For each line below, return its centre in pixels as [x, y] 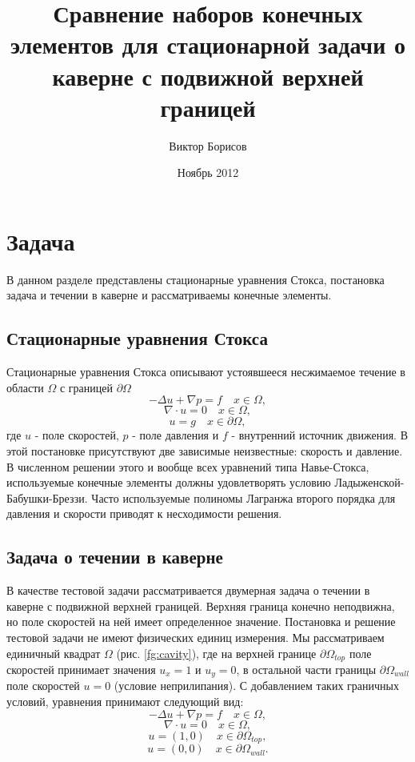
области [25, 387]
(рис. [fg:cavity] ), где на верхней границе [216, 653]
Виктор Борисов [208, 145]
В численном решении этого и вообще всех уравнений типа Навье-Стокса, [188, 466]
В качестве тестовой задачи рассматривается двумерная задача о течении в [188, 590]
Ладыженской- [369, 482]
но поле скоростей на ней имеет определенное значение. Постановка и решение [201, 622]
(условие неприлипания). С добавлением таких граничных [256, 686]
